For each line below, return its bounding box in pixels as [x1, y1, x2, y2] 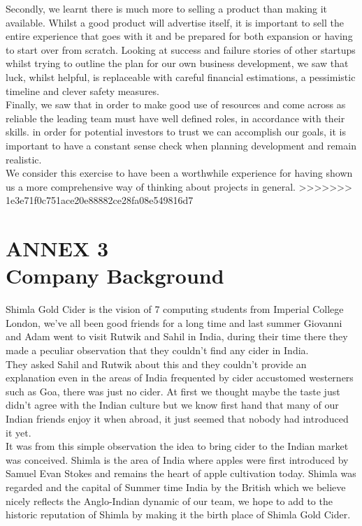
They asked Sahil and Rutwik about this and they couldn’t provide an [6, 356, 307, 371]
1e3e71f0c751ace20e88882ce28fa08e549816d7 [6, 193, 194, 207]
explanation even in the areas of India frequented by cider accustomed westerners [6, 370, 354, 385]
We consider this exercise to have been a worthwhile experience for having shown [6, 166, 353, 180]
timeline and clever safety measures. [6, 83, 159, 98]
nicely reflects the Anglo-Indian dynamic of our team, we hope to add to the [6, 493, 333, 508]
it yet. [6, 425, 31, 439]
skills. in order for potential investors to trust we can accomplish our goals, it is [6, 124, 346, 139]
